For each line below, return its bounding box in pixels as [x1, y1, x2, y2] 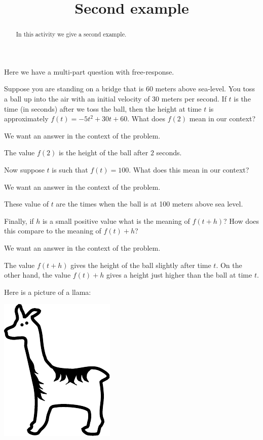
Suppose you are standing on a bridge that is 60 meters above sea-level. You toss [4, 83, 255, 94]
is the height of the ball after [58, 147, 148, 158]
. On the [216, 259, 242, 270]
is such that [52, 164, 88, 175]
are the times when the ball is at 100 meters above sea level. [56, 198, 243, 209]
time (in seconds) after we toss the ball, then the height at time [4, 103, 202, 114]
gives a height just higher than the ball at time [106, 269, 252, 280]
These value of [4, 198, 49, 209]
